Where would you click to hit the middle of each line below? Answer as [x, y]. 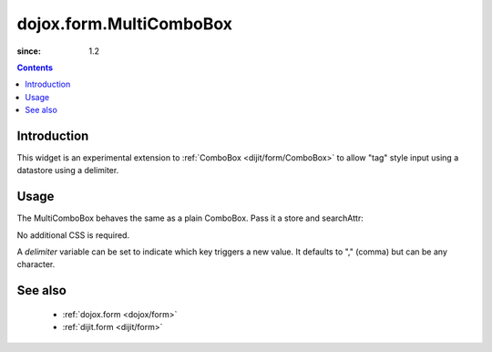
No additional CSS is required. [73, 235]
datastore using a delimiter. [68, 171]
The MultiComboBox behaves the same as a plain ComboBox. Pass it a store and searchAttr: [190, 218]
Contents [35, 67]
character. [36, 264]
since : [29, 51]
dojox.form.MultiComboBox [124, 24]
